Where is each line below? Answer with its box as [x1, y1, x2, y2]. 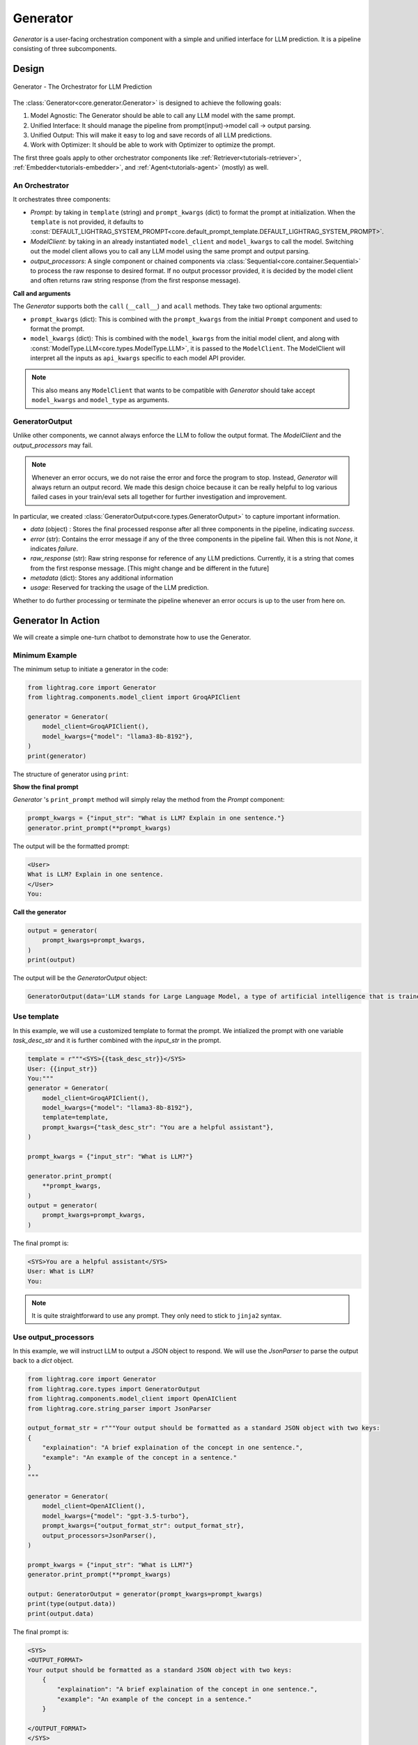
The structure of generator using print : [13, 770, 129, 778]
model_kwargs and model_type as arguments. [31, 396, 170, 404]
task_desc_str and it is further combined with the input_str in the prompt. [13, 1037, 222, 1045]
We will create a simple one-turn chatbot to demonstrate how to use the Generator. [13, 632, 251, 641]
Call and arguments [13, 289, 71, 297]
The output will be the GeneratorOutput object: [13, 974, 148, 982]
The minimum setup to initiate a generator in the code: [13, 664, 169, 673]
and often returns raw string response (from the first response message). [30, 276, 240, 285]
